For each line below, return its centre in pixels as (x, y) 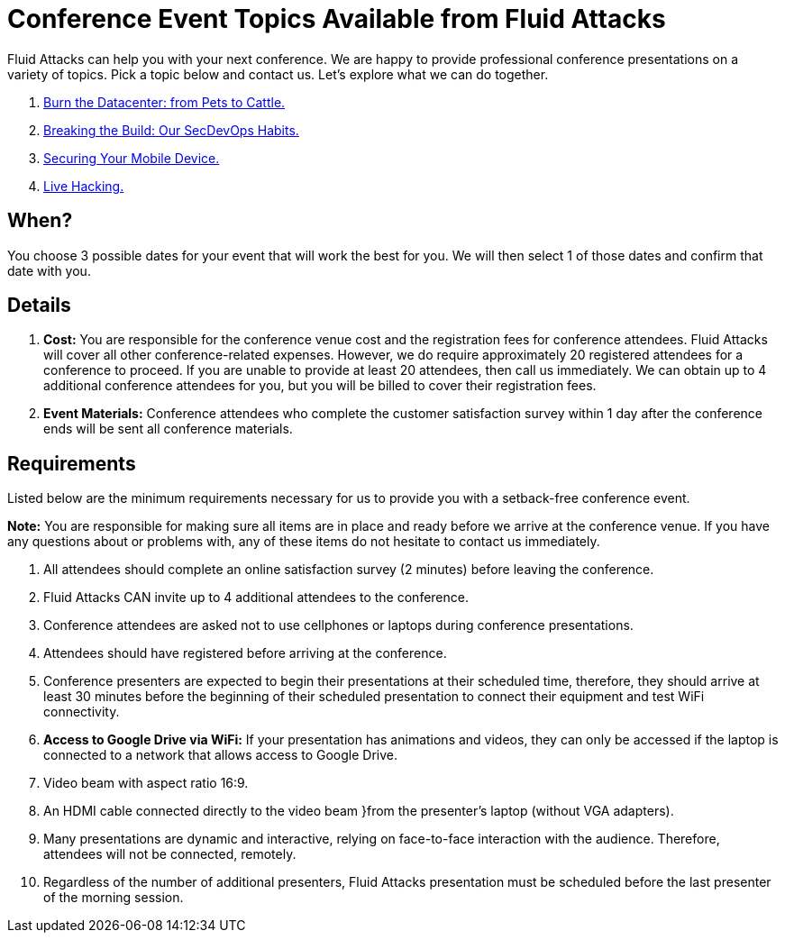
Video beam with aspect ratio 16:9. (146, 783)
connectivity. (82, 712)
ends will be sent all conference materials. (168, 429)
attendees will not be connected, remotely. (170, 854)
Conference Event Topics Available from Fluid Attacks (337, 19)
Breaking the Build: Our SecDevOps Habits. (171, 130)
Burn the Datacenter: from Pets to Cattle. (164, 102)
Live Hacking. (84, 186)
